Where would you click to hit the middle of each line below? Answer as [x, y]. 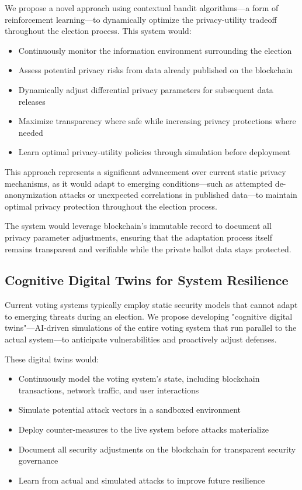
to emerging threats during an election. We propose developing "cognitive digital [149, 316]
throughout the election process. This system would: [98, 31]
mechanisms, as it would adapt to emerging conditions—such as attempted [139, 183]
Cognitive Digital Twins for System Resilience [147, 280]
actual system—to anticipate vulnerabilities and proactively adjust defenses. [141, 339]
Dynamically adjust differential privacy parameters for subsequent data [146, 89]
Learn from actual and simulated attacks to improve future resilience [142, 480]
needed [31, 132]
